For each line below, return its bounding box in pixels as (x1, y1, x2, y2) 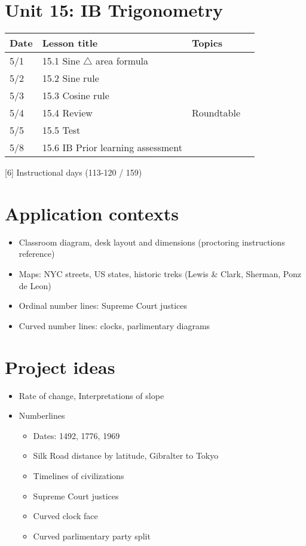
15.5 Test (42, 123, 81, 137)
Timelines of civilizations (33, 469, 124, 481)
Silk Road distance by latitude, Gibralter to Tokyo (33, 449, 219, 462)
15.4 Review (42, 106, 93, 120)
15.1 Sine (42, 54, 80, 68)
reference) (19, 247, 55, 260)
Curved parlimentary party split (33, 529, 151, 542)
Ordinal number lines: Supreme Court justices (19, 299, 187, 312)
